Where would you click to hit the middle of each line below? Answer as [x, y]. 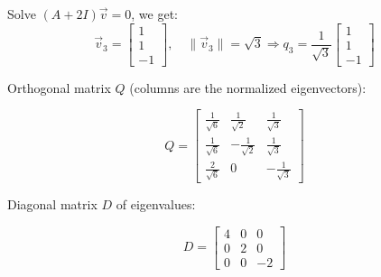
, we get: [154, 14]
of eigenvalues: [156, 204]
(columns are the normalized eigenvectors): [248, 87]
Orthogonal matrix [59, 87]
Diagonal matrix [52, 204]
